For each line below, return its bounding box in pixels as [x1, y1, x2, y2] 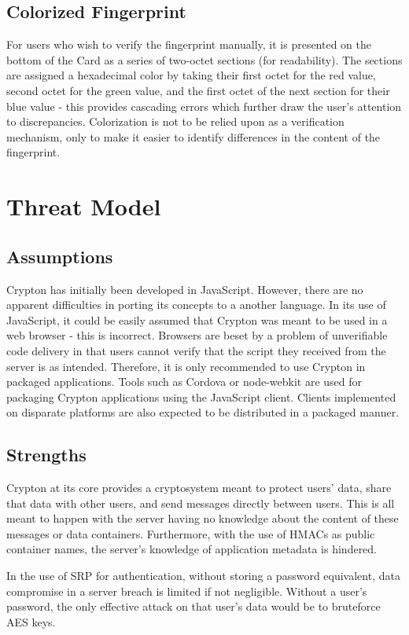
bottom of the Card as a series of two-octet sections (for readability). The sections [6, 51, 403, 68]
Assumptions [6, 244, 113, 268]
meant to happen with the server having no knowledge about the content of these [6, 510, 399, 527]
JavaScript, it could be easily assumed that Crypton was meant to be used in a [6, 311, 388, 328]
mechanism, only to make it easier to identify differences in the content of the [6, 128, 381, 145]
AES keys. [6, 613, 56, 629]
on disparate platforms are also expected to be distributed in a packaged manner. [6, 404, 400, 420]
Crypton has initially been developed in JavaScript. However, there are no [6, 281, 363, 297]
